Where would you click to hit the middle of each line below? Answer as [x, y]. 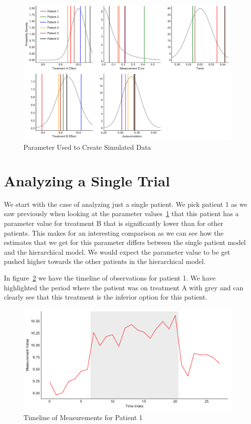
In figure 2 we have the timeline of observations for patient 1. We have [110, 277]
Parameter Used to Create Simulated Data [87, 147]
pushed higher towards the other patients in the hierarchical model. [105, 261]
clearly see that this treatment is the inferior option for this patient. [106, 297]
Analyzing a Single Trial [87, 180]
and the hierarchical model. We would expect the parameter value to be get [117, 252]
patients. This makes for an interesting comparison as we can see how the [114, 232]
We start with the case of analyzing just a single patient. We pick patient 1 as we [126, 204]
